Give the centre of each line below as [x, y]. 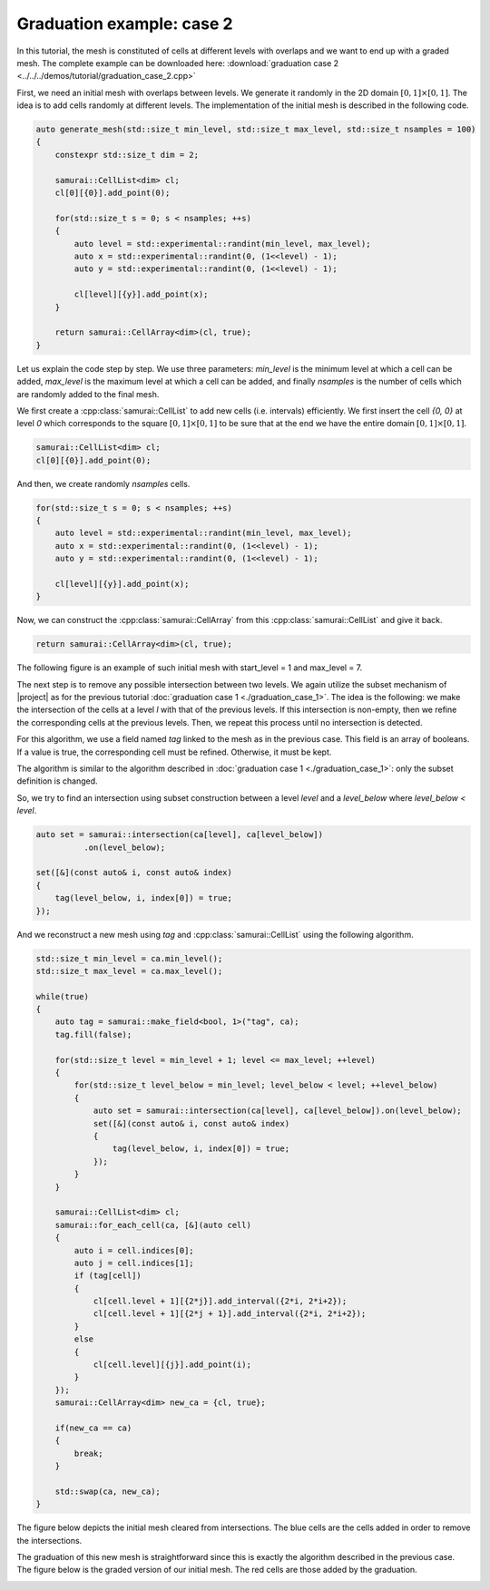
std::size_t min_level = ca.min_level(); [129, 958]
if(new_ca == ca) [93, 1428]
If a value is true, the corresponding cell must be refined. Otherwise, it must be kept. [174, 752]
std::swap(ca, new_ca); [108, 1491]
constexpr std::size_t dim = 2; [127, 155]
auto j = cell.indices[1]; [134, 1263]
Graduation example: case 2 [125, 24]
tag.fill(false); [93, 1034]
